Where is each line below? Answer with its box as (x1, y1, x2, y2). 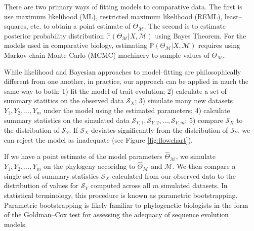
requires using (198, 40, 240, 50)
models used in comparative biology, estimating (4, 40, 147, 50)
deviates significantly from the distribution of (91, 124, 228, 135)
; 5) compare (185, 115, 223, 125)
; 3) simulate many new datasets (134, 95, 233, 106)
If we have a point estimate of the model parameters (4, 151, 163, 161)
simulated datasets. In (161, 180, 228, 191)
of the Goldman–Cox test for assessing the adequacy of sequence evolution (4, 209, 229, 220)
